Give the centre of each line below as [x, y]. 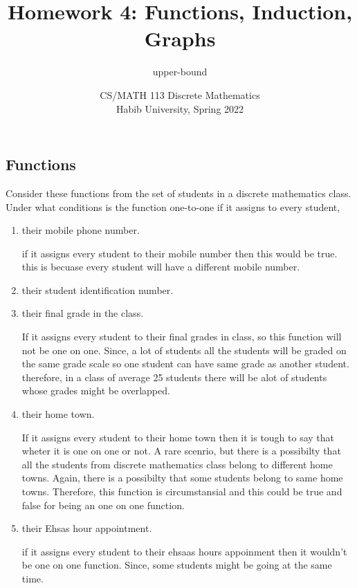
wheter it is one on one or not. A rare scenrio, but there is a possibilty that [181, 451]
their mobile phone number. [81, 230]
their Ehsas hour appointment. [87, 528]
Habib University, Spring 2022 [180, 108]
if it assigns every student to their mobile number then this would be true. [180, 253]
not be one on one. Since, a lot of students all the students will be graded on [184, 350]
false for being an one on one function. [103, 505]
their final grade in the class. [83, 313]
